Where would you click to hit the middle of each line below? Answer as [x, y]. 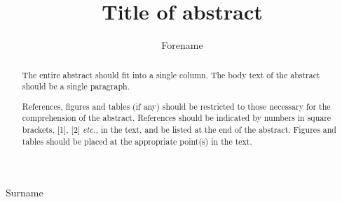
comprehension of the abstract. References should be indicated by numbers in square [177, 118]
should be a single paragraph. [76, 86]
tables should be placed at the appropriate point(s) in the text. [137, 141]
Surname [25, 193]
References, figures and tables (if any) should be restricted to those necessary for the [176, 106]
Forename [182, 45]
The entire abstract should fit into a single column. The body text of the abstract [171, 74]
